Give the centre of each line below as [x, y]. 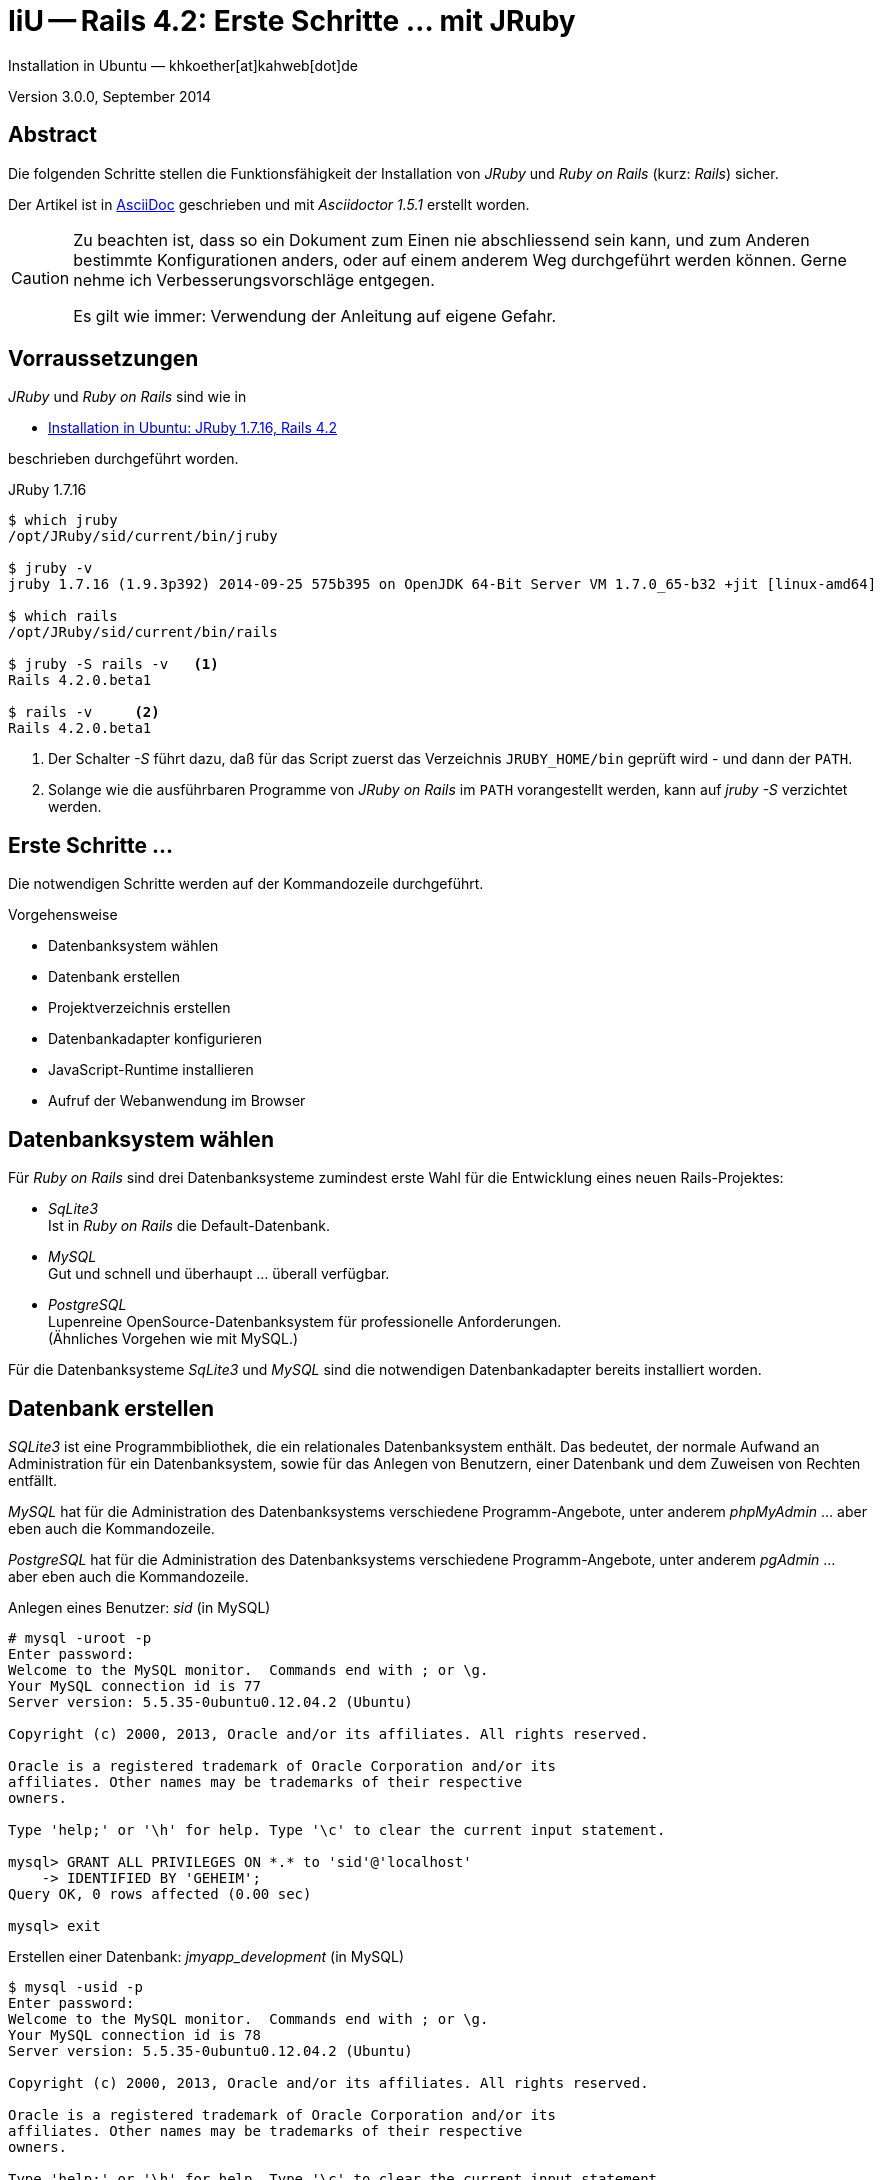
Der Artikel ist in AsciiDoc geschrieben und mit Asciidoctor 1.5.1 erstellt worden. [269, 204]
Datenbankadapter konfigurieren [155, 1039]
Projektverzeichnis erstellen [139, 1008]
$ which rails [63, 616]
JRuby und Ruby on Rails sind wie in [127, 397]
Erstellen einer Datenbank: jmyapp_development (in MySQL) [206, 1956]
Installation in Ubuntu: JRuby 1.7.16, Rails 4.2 [192, 428]
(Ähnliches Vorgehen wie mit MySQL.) [173, 1339]
